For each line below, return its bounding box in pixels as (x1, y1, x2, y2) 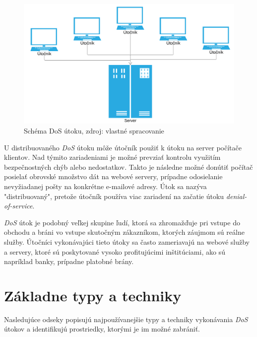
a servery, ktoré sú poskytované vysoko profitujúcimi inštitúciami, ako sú (4, 246, 225, 257)
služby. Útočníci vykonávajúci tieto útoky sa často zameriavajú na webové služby (4, 236, 250, 247)
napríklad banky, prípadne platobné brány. (4, 256, 134, 267)
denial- (226, 191, 247, 201)
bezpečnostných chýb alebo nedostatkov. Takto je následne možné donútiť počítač (4, 161, 253, 172)
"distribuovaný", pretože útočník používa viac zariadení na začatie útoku (4, 191, 224, 201)
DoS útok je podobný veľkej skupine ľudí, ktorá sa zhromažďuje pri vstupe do (4, 217, 240, 227)
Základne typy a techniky (4, 285, 182, 305)
